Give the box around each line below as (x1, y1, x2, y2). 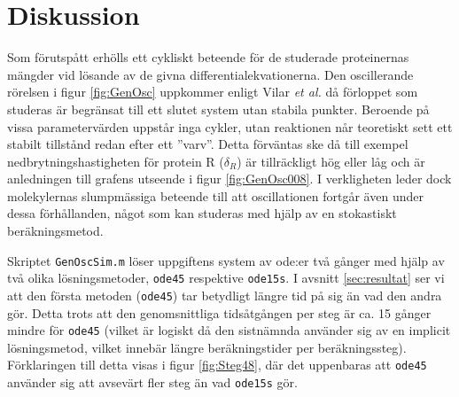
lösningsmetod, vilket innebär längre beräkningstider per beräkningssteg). (7, 338, 407, 356)
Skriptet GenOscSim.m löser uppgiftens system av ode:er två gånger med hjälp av (7, 251, 445, 269)
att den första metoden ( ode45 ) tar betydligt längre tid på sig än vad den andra (7, 285, 442, 304)
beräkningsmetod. (7, 222, 104, 240)
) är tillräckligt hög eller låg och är (237, 152, 425, 170)
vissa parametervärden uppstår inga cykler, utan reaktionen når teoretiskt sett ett (7, 117, 453, 136)
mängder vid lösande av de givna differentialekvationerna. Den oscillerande (7, 65, 414, 83)
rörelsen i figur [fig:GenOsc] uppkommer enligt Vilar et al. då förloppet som (7, 82, 418, 101)
